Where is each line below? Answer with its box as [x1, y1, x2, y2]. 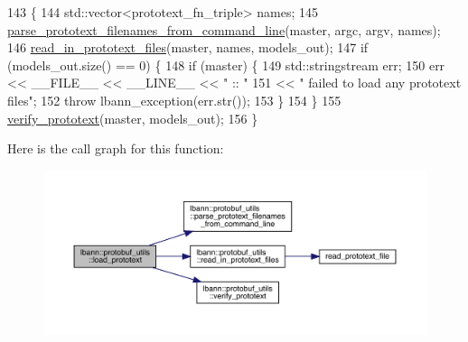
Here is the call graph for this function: [7, 139, 224, 158]
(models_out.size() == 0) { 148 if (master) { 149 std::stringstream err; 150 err [7, 55, 445, 74]
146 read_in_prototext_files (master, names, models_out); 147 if [7, 38, 369, 57]
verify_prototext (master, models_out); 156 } [7, 108, 258, 127]
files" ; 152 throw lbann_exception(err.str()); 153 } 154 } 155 [7, 90, 342, 109]
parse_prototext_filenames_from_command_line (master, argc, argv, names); [7, 20, 441, 39]
